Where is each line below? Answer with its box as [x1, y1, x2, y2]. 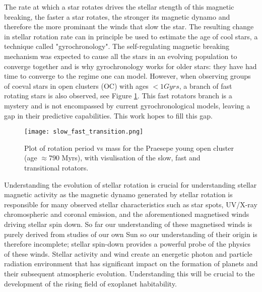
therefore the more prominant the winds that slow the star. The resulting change [4, 21, 254, 32]
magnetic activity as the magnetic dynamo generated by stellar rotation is [4, 189, 233, 200]
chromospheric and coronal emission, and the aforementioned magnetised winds [4, 209, 249, 219]
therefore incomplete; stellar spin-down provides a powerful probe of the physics [4, 239, 251, 249]
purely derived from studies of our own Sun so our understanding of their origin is [4, 228, 257, 239]
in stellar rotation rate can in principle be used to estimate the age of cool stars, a [4, 31, 258, 41]
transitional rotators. [24, 162, 89, 172]
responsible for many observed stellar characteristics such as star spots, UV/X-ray [4, 199, 257, 209]
